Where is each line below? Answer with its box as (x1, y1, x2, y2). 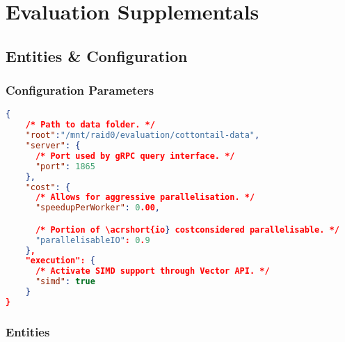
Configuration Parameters (6, 81, 154, 99)
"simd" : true (35, 277, 95, 287)
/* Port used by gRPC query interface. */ (35, 150, 235, 161)
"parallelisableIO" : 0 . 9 (35, 235, 150, 245)
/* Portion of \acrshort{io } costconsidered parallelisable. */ (35, 224, 339, 235)
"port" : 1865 (35, 161, 95, 171)
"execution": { (25, 256, 95, 266)
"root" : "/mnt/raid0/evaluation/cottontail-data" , (25, 130, 260, 141)
